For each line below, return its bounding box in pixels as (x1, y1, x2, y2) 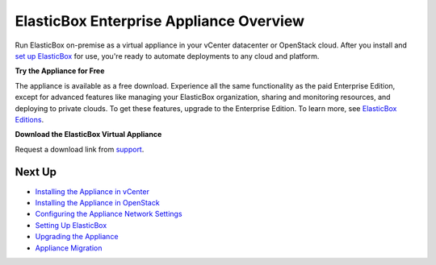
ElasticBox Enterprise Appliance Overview (15, 12, 305, 30)
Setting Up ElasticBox (35, 220, 107, 230)
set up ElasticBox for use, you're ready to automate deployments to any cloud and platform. (15, 51, 320, 60)
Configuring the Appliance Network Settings (35, 209, 182, 219)
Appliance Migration (35, 242, 103, 253)
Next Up (15, 165, 57, 179)
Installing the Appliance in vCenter (35, 186, 149, 197)
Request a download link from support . (15, 144, 145, 154)
